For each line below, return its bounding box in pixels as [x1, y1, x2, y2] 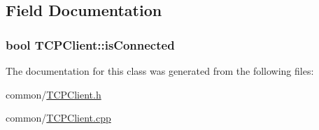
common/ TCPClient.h [6, 87, 101, 101]
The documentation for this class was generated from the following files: [6, 64, 314, 78]
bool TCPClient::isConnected [6, 36, 175, 53]
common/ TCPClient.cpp [6, 110, 111, 125]
